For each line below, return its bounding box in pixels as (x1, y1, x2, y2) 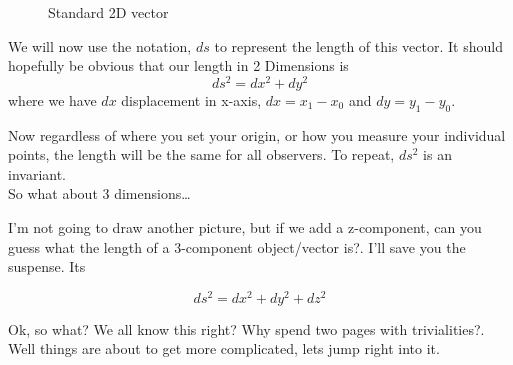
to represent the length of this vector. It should (214, 35, 503, 56)
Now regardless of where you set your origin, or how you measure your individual (8, 124, 506, 145)
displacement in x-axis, (121, 89, 262, 110)
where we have (8, 89, 97, 110)
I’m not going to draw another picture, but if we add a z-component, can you (8, 217, 482, 238)
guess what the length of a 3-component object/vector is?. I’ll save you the (8, 236, 466, 257)
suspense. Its (8, 256, 86, 277)
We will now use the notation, (8, 35, 192, 56)
